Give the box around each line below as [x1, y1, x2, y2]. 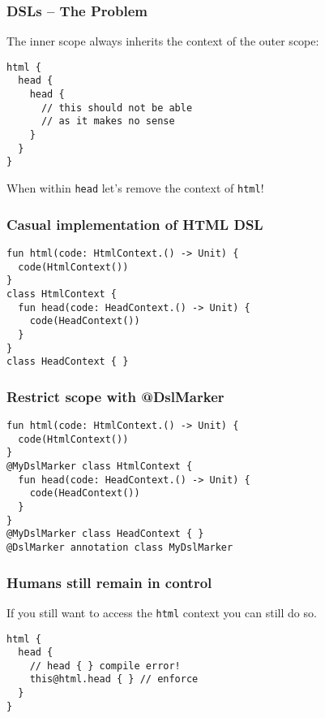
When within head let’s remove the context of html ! [6, 179, 264, 197]
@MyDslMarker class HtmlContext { [6, 461, 193, 473]
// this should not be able [41, 102, 193, 114]
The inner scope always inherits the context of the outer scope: [6, 32, 319, 50]
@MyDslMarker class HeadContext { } [6, 528, 204, 540]
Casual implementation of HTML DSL [6, 214, 263, 234]
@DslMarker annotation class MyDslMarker [6, 541, 233, 553]
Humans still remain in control [6, 572, 212, 592]
